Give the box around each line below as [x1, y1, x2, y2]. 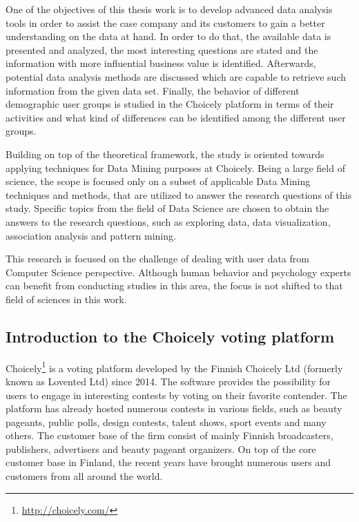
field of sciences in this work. [6, 291, 127, 306]
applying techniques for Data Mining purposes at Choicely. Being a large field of [6, 160, 345, 175]
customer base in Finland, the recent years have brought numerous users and [6, 455, 331, 470]
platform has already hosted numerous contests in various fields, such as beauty [6, 401, 342, 416]
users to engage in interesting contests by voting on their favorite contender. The [6, 387, 347, 402]
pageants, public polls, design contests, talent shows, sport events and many [6, 414, 327, 429]
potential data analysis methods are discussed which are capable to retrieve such [6, 69, 346, 84]
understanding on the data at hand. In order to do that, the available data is [6, 29, 331, 43]
